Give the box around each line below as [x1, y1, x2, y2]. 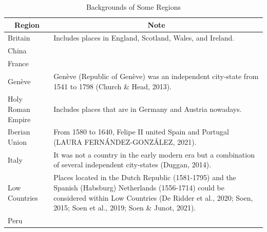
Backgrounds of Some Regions [86, 2, 181, 12]
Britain [8, 32, 30, 43]
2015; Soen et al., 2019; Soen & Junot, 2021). [53, 202, 196, 213]
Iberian [8, 126, 30, 137]
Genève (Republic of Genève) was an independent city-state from [53, 70, 259, 81]
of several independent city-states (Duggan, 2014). [53, 159, 212, 170]
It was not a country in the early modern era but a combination [53, 149, 255, 160]
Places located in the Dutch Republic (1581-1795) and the [53, 172, 236, 183]
